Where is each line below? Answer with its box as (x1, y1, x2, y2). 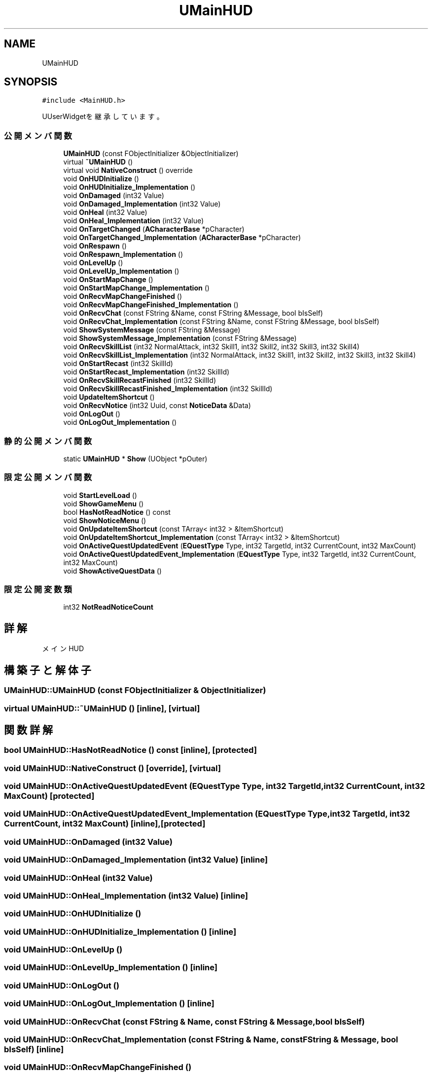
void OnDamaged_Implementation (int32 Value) (63, 200, 221, 208)
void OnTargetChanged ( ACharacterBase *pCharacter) (63, 225, 245, 234)
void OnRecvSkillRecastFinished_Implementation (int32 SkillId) (63, 384, 273, 393)
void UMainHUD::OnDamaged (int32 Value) (4, 836, 173, 847)
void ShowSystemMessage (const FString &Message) (63, 326, 241, 334)
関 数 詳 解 (4, 723, 53, 736)
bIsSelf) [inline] (4, 1044, 64, 1054)
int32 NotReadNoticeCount (63, 603, 153, 612)
